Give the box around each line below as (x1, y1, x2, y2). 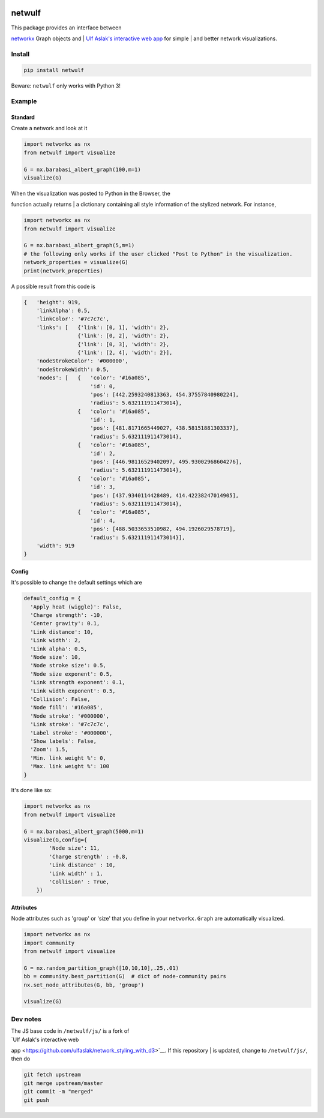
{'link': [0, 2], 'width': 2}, (77, 332, 170, 339)
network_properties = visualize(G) (23, 259, 128, 266)
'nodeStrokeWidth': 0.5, (36, 366, 110, 373)
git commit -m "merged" (23, 1088, 94, 1095)
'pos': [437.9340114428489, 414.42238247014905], (90, 492, 239, 499)
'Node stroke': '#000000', (30, 712, 110, 720)
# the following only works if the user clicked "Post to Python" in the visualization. (23, 250, 293, 257)
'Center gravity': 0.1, (30, 620, 100, 627)
